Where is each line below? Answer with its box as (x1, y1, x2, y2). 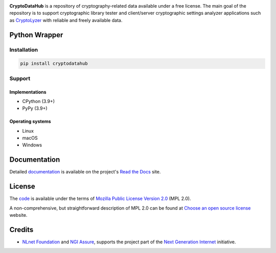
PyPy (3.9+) (22, 105, 48, 112)
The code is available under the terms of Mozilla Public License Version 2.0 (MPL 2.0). (9, 195, 191, 201)
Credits (9, 225, 34, 234)
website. (9, 212, 28, 218)
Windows (22, 142, 42, 148)
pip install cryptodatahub (20, 61, 88, 66)
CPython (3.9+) (22, 98, 55, 104)
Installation (9, 46, 38, 53)
